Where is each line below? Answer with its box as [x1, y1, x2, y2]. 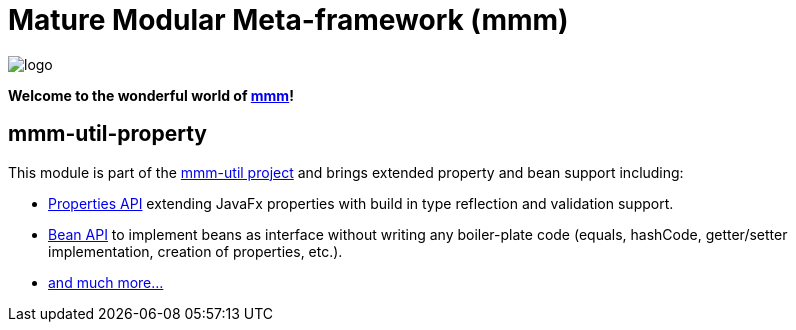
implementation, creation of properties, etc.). [48, 242, 343, 260]
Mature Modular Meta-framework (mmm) [8, 3, 569, 37]
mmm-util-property [8, 121, 207, 147]
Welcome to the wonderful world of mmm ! [8, 86, 294, 104]
